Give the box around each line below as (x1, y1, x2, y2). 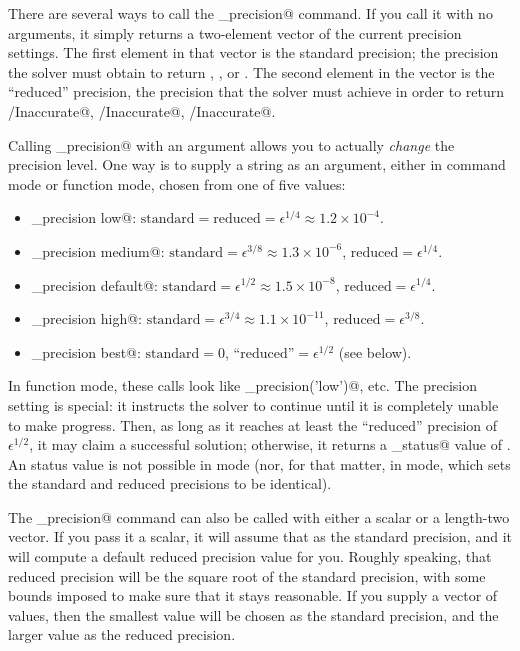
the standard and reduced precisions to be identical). (8, 473, 332, 494)
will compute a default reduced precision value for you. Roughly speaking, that (8, 546, 492, 567)
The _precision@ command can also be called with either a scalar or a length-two (8, 506, 510, 527)
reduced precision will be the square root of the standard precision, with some (8, 565, 486, 586)
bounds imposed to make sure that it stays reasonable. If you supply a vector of (8, 585, 498, 606)
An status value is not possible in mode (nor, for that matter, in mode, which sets (8, 453, 511, 474)
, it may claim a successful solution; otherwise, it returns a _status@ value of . (29, 434, 511, 455)
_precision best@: (31, 341, 141, 362)
